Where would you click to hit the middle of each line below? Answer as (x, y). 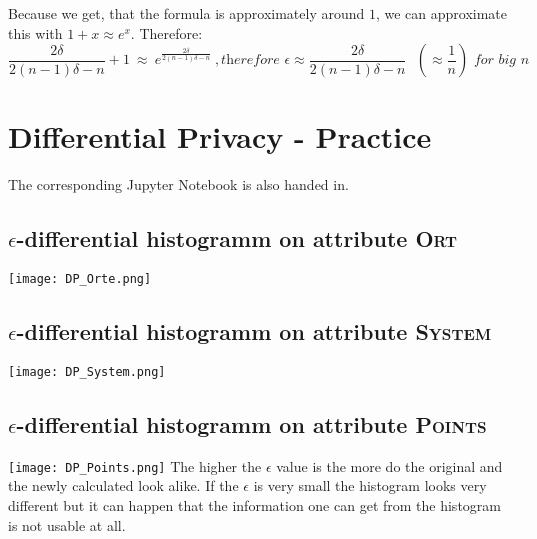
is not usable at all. (67, 524)
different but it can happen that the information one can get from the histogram (254, 505)
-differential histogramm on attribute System (254, 331)
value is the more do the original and (389, 465)
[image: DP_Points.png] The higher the (135, 465)
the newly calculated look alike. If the (123, 485)
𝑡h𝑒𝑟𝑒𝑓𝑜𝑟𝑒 (250, 60)
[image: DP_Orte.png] (80, 279)
